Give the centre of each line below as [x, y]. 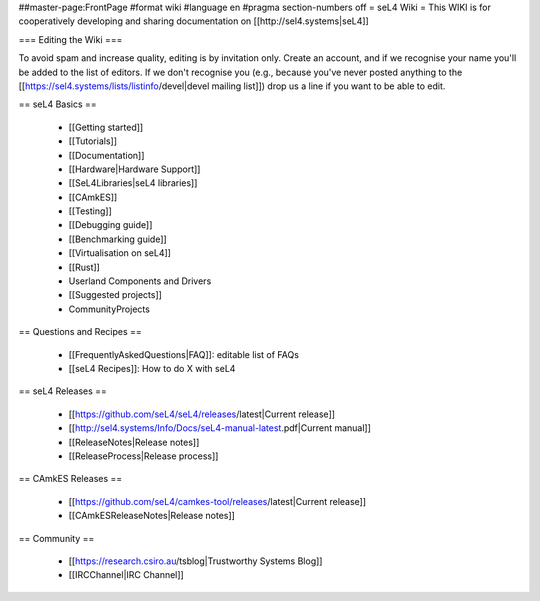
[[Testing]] [90, 211]
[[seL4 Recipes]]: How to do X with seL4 [152, 368]
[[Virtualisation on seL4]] [120, 253]
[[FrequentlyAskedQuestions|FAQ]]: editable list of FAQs [184, 354]
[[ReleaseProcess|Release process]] [143, 456]
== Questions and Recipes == [80, 332]
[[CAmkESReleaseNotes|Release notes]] [151, 516]
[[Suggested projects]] [115, 295]
